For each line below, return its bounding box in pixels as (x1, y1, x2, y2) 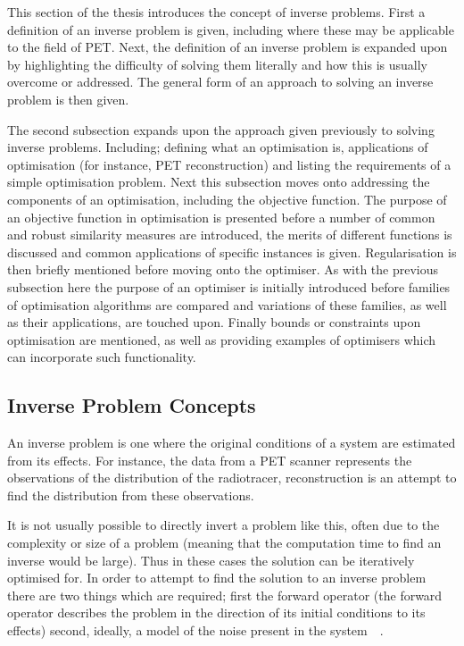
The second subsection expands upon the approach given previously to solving (7, 120, 435, 138)
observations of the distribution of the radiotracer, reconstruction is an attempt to (7, 468, 457, 487)
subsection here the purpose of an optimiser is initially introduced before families (7, 277, 451, 296)
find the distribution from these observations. (7, 485, 254, 504)
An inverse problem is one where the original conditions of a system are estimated (7, 433, 456, 452)
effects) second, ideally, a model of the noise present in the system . (7, 621, 384, 640)
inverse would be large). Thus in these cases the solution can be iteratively (7, 550, 415, 569)
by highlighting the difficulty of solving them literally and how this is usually (7, 55, 427, 73)
